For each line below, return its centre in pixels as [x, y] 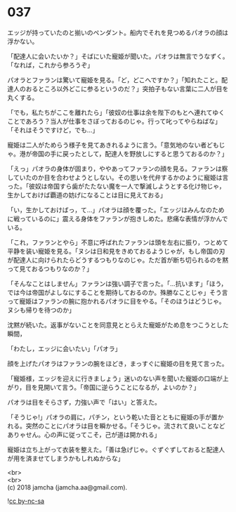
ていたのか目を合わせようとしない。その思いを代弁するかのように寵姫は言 [121, 177]
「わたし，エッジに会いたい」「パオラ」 [64, 348]
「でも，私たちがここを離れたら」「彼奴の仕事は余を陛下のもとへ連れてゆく [116, 112]
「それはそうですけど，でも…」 [53, 130]
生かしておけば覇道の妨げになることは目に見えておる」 [87, 195]
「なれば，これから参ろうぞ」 [50, 65]
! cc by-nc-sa [26, 501]
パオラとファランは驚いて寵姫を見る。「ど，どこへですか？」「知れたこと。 [114, 80]
